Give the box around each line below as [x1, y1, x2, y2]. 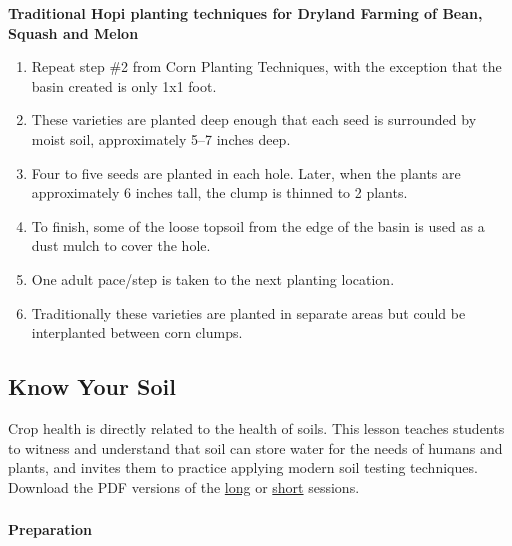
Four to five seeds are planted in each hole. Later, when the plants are [31, 162, 461, 183]
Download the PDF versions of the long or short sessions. [8, 476, 360, 497]
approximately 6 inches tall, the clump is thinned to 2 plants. [31, 182, 408, 203]
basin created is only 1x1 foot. [31, 75, 217, 96]
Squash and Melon [8, 22, 139, 43]
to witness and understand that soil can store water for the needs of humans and [8, 437, 503, 458]
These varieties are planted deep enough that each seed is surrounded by [31, 109, 477, 130]
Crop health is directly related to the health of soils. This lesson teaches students [8, 417, 505, 438]
